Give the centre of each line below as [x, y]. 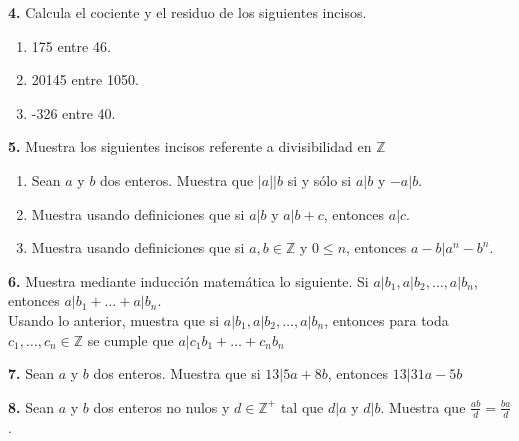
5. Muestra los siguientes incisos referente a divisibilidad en [190, 146]
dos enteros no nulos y [161, 406]
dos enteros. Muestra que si [177, 373]
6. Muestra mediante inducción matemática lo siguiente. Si [188, 280]
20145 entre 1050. [85, 79]
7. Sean [31, 373]
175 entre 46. [71, 45]
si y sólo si [319, 179]
